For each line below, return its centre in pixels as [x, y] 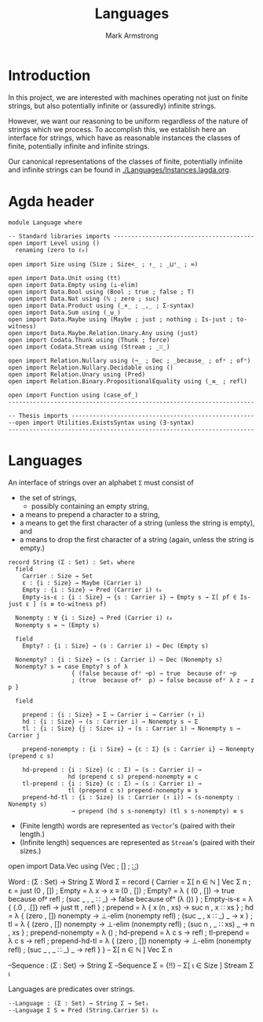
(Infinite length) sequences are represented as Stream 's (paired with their [137, 842]
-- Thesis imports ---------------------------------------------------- [131, 415]
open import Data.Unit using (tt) [65, 278]
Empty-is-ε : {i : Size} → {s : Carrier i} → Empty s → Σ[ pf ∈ [130, 597]
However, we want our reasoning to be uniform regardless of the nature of [128, 121]
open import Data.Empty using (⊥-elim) [73, 285]
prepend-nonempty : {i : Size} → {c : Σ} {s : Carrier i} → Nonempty [139, 749]
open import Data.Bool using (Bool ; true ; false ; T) [101, 292]
